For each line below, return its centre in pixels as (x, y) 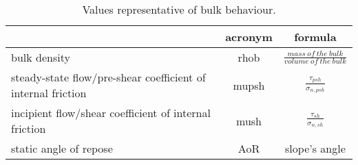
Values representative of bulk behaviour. (179, 9)
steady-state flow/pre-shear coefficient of (108, 77)
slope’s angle (315, 148)
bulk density (41, 57)
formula (315, 37)
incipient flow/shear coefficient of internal (111, 113)
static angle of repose (62, 148)
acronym (249, 37)
